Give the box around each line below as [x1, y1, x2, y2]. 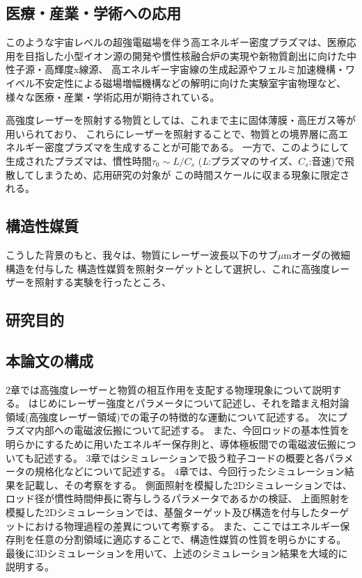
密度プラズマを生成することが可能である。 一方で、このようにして [44, 140, 349, 154]
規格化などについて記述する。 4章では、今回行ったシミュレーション [34, 464, 345, 479]
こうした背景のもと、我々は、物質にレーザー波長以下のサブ [6, 247, 278, 262]
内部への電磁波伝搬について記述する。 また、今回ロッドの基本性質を [34, 423, 349, 437]
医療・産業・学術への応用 [6, 2, 181, 24]
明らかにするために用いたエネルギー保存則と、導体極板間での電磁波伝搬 [6, 437, 337, 451]
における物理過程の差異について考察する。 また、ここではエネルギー [24, 518, 340, 533]
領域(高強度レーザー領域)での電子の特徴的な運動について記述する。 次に [6, 409, 338, 424]
